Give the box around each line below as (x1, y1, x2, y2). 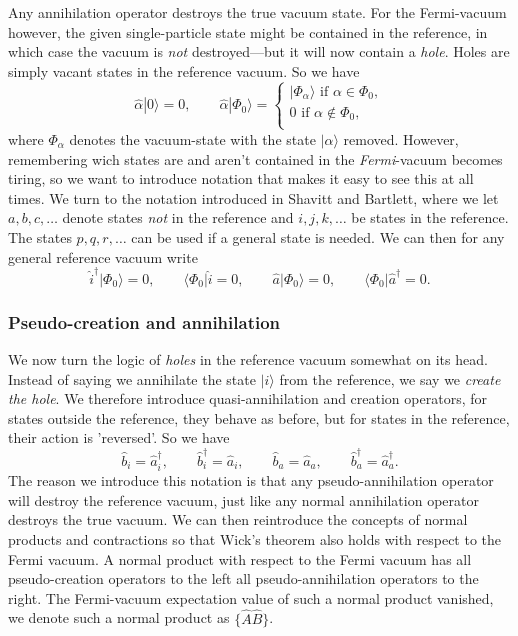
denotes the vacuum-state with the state (69, 128, 316, 149)
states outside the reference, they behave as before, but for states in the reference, (8, 407, 510, 428)
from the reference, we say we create (279, 368, 501, 389)
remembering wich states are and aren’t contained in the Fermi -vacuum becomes (8, 148, 503, 169)
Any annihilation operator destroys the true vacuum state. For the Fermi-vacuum (8, 2, 507, 22)
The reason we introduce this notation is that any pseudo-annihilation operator (8, 470, 494, 491)
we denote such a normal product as (8, 607, 230, 628)
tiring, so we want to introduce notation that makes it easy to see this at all (8, 168, 474, 189)
